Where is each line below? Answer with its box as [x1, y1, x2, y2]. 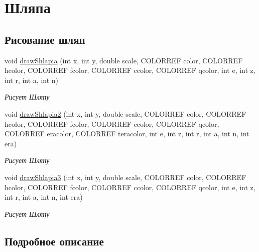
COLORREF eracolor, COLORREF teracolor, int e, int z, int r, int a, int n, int [5, 128, 249, 139]
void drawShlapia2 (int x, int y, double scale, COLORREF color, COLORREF [5, 108, 246, 119]
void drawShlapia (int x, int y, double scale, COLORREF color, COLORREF [5, 55, 243, 65]
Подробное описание [5, 233, 104, 248]
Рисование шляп [5, 31, 85, 47]
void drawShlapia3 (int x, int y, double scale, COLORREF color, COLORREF [5, 172, 246, 182]
